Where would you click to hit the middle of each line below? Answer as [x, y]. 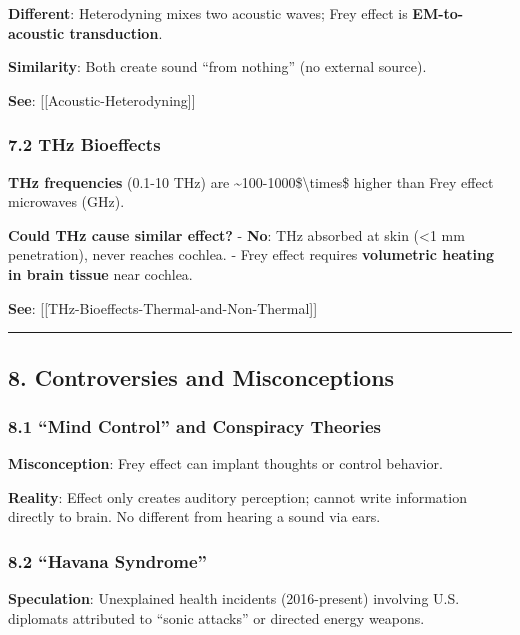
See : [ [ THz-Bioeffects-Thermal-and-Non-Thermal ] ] [163, 307]
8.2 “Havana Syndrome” [107, 560]
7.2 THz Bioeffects [84, 144]
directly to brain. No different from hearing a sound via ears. [194, 516]
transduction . [116, 32]
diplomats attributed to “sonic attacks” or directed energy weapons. [216, 617]
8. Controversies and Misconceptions [201, 376]
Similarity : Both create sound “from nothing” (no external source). [217, 66]
